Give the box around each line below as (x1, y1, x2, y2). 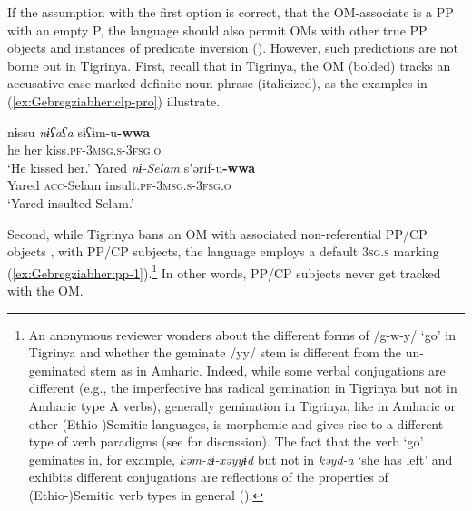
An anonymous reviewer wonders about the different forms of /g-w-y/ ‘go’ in (28, 325, 456, 344)
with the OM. (7, 280, 84, 299)
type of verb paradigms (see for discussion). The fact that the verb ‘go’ (28, 432, 424, 451)
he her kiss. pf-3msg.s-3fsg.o (7, 140, 162, 159)
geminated (28, 360, 86, 379)
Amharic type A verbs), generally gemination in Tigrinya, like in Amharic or (28, 396, 456, 415)
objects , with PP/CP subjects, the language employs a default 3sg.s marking (7, 242, 439, 261)
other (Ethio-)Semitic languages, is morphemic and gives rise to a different (28, 414, 444, 433)
